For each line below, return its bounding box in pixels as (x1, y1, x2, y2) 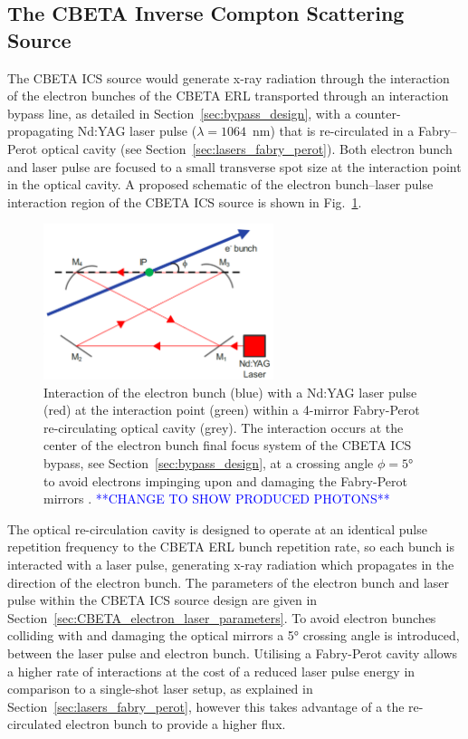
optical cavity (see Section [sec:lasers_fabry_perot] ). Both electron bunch (41, 139, 453, 158)
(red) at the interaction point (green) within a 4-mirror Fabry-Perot (43, 400, 420, 419)
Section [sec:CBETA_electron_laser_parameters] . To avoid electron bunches (7, 608, 436, 627)
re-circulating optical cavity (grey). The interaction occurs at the (43, 417, 404, 437)
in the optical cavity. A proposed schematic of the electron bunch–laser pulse (7, 175, 434, 194)
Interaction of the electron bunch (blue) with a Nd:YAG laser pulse (43, 382, 417, 401)
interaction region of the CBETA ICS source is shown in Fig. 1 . (7, 192, 362, 211)
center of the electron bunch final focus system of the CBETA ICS (43, 436, 412, 455)
